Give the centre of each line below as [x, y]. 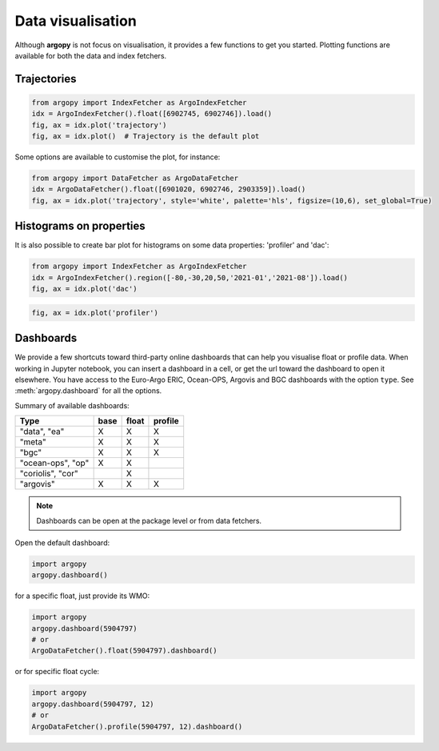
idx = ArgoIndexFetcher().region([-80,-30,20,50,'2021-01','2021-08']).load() [190, 277]
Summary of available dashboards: [72, 405]
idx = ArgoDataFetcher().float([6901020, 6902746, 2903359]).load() [169, 189]
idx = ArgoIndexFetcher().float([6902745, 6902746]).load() [152, 114]
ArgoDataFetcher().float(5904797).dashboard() [124, 651]
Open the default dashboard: [62, 542]
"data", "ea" [42, 432]
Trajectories [46, 79]
